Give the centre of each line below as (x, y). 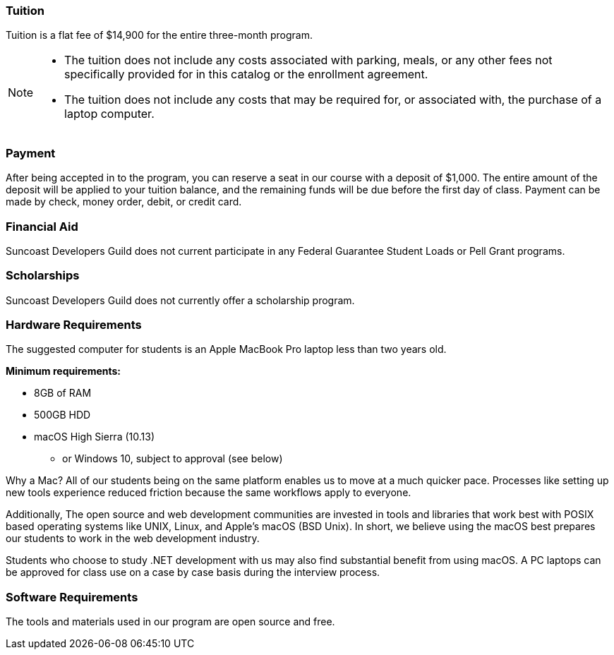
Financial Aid (42, 226)
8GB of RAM (63, 393)
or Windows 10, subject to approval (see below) (173, 459)
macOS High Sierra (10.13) (94, 437)
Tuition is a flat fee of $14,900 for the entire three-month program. (159, 35)
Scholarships (43, 276)
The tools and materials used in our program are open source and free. (170, 622)
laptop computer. (109, 114)
